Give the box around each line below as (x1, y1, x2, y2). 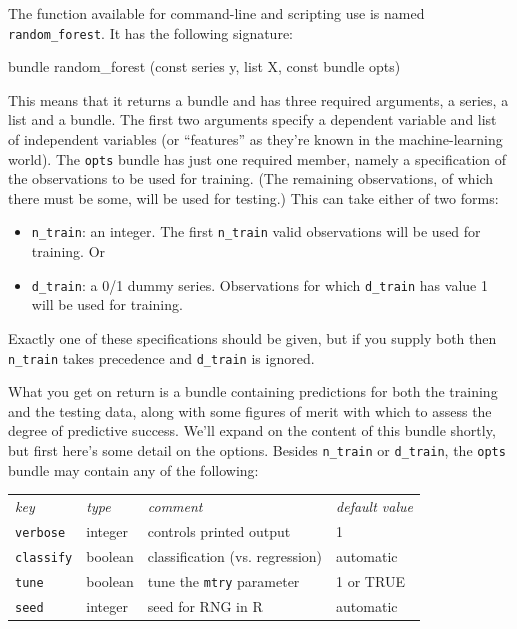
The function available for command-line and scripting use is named (8, 3, 425, 23)
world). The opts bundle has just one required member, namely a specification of (8, 148, 507, 169)
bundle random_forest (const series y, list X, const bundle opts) (8, 56, 401, 77)
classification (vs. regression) (147, 545, 323, 566)
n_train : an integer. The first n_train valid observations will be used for (31, 221, 481, 242)
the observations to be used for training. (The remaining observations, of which (8, 168, 494, 189)
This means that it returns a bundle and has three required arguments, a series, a (8, 89, 509, 110)
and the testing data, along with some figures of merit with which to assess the (8, 400, 492, 421)
